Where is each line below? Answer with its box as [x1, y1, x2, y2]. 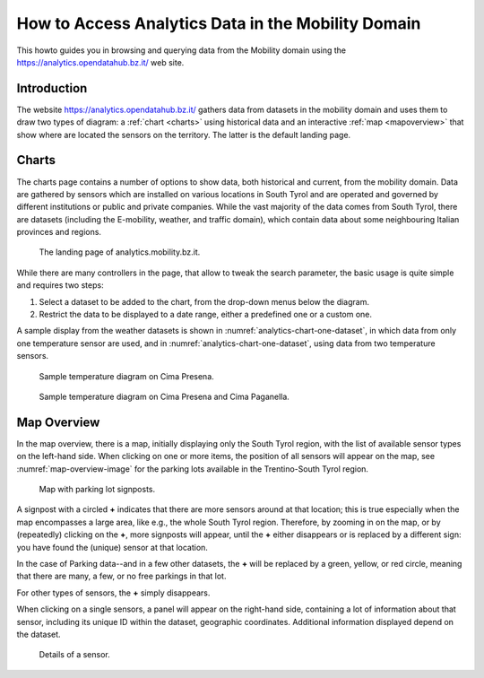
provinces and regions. [16, 227, 102, 238]
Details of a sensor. [39, 649, 111, 660]
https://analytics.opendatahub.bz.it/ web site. [16, 56, 185, 67]
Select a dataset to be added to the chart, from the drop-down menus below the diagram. [39, 296, 369, 307]
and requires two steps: [16, 280, 104, 291]
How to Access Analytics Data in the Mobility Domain [16, 13, 421, 33]
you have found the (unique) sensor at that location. [16, 542, 208, 552]
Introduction [16, 81, 88, 96]
